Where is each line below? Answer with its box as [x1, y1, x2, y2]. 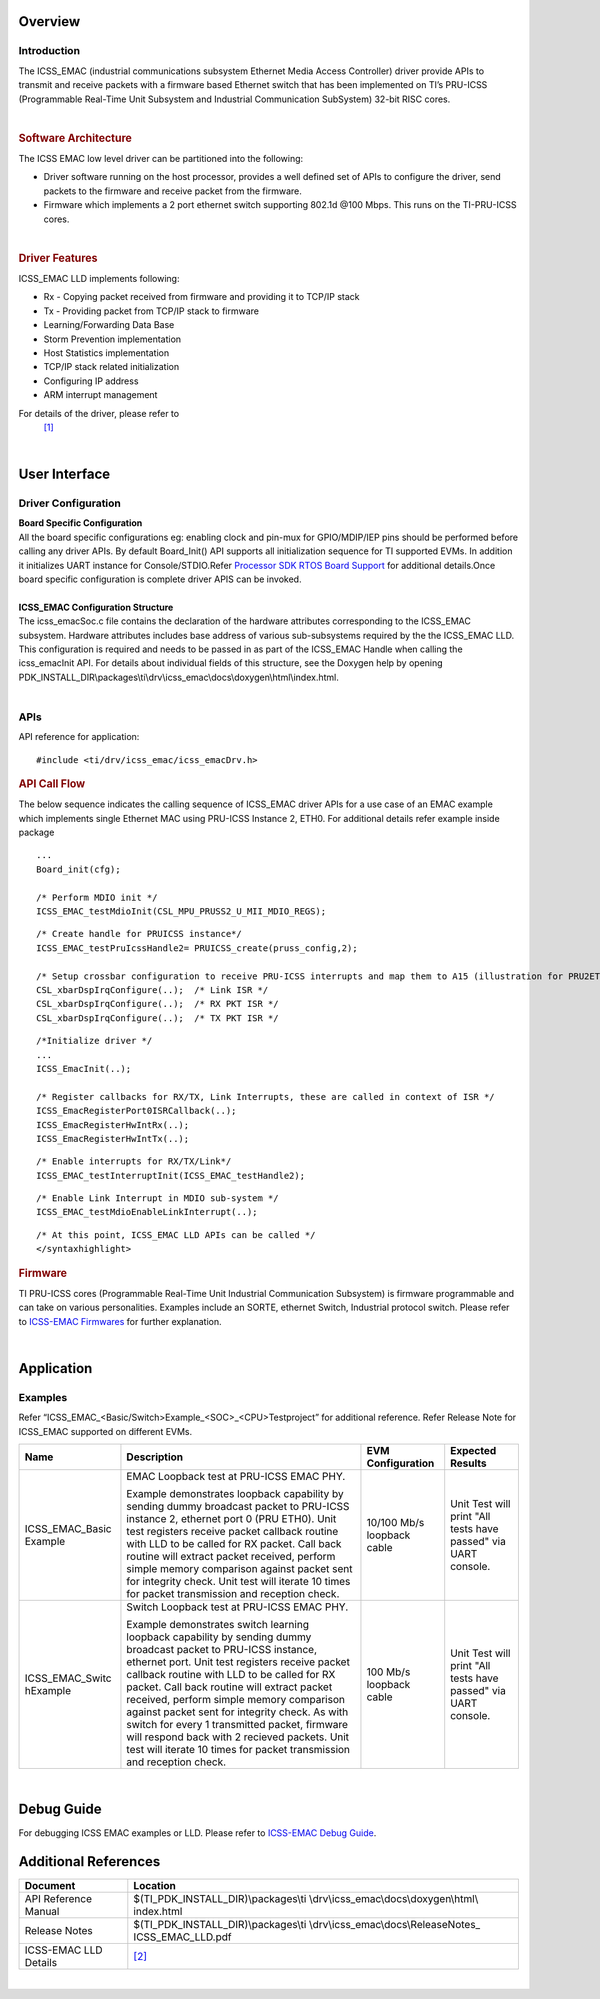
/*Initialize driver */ [36, 1035, 153, 1047]
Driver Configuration [18, 496, 122, 510]
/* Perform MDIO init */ [36, 891, 158, 903]
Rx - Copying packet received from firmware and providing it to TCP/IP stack [43, 291, 360, 303]
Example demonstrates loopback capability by [126, 1487, 344, 1501]
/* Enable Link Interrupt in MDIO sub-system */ [36, 1193, 279, 1204]
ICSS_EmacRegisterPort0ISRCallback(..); [36, 1105, 237, 1117]
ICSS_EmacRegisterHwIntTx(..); [36, 1133, 190, 1144]
